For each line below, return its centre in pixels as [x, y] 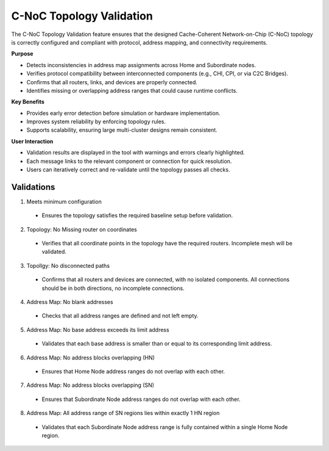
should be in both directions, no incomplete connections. [113, 288]
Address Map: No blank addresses [70, 302]
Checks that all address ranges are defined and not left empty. [120, 316]
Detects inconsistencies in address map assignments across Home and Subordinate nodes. [141, 65]
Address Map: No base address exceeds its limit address [98, 330]
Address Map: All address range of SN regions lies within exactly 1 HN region [123, 413]
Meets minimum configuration [64, 201]
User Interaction [32, 141]
